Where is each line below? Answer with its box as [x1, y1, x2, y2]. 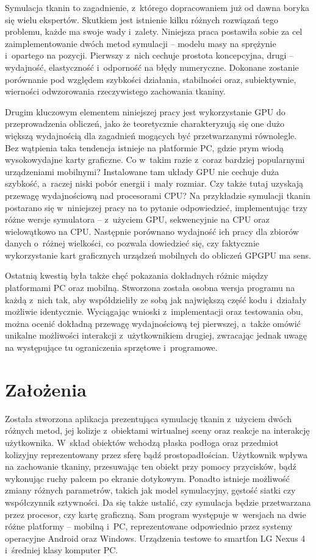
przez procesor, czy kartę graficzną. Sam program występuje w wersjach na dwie [5, 508, 306, 520]
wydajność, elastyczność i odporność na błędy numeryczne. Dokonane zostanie [5, 60, 299, 73]
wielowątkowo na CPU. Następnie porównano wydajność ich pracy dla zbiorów [5, 224, 299, 237]
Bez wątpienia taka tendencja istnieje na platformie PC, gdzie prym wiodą [5, 141, 284, 154]
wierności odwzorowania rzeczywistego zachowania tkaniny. [5, 85, 226, 98]
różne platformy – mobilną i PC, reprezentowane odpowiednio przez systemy [5, 520, 293, 533]
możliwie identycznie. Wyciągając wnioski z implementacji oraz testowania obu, [5, 305, 303, 318]
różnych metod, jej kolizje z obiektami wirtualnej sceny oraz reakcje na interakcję [5, 424, 310, 437]
